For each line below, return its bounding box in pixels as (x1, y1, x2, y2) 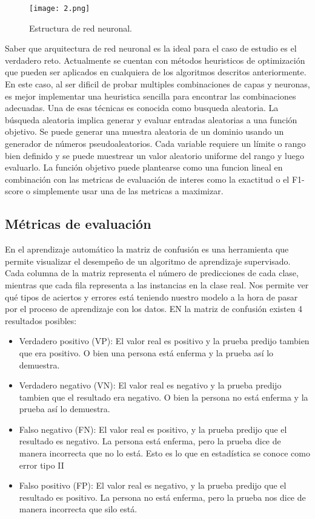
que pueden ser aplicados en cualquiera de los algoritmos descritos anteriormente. (5, 66, 307, 78)
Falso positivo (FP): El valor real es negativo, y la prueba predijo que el (19, 479, 287, 492)
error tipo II (19, 458, 64, 471)
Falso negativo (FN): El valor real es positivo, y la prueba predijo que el (19, 422, 287, 435)
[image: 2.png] (29, 4, 90, 13)
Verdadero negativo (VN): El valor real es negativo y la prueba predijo (19, 379, 282, 392)
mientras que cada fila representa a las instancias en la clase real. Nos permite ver (5, 278, 309, 291)
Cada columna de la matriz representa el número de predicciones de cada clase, (5, 266, 299, 279)
